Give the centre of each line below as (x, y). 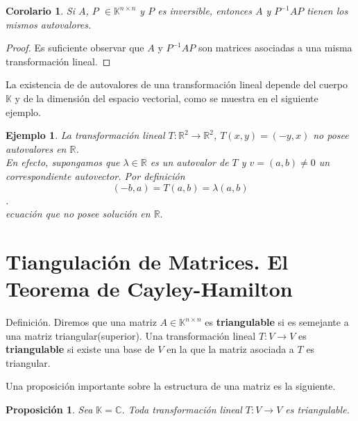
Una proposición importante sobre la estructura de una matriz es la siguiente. (171, 386)
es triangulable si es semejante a (277, 322)
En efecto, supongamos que (63, 162)
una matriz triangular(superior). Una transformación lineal (131, 335)
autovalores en (36, 148)
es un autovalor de (189, 162)
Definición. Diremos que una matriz (81, 322)
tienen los (327, 10)
